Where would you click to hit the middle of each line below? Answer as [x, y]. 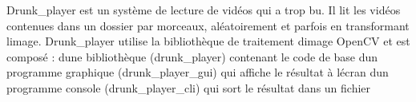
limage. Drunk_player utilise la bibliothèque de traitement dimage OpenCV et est [208, 41]
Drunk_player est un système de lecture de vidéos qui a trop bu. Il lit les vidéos [204, 10]
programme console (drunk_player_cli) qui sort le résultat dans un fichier [189, 87]
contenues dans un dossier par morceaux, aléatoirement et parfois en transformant [208, 25]
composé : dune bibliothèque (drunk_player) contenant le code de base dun [192, 56]
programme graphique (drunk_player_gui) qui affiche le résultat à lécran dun [198, 72]
